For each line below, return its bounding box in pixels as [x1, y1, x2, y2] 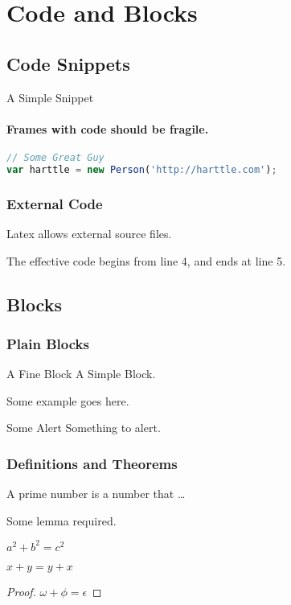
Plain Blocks [6, 333, 89, 353]
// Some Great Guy [6, 151, 105, 163]
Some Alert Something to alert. [6, 419, 161, 436]
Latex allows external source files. [6, 224, 172, 241]
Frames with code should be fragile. [6, 120, 209, 137]
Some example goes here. [6, 392, 129, 409]
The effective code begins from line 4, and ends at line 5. [6, 252, 286, 269]
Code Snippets [6, 51, 130, 76]
